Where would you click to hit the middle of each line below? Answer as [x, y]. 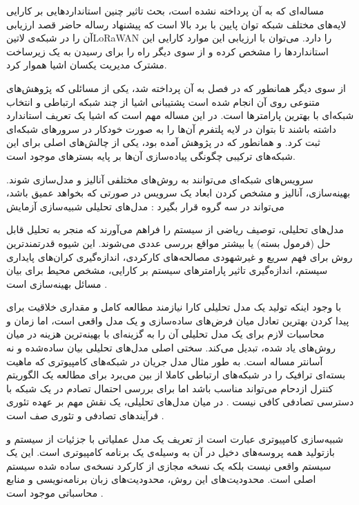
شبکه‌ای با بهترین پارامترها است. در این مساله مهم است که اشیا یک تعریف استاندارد [180, 115]
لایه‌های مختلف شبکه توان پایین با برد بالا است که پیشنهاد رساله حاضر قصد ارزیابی [176, 24]
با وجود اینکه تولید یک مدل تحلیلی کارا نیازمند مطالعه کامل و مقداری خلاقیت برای [174, 307]
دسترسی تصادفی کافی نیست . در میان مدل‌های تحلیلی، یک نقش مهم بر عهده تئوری [180, 402]
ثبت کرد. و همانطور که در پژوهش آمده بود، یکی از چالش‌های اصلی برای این [163, 142]
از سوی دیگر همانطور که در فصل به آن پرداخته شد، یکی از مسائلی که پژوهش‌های [176, 88]
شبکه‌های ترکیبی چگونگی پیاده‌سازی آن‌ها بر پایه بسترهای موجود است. [151, 155]
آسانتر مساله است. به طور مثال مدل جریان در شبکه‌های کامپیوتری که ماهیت [165, 361]
